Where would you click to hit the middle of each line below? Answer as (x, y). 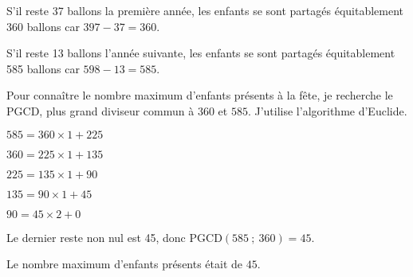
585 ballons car (43, 68)
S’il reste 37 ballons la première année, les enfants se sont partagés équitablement (205, 10)
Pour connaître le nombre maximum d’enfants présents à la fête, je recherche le (200, 95)
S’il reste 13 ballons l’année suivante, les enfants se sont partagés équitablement (201, 53)
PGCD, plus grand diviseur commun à (100, 110)
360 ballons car (43, 26)
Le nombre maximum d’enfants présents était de (125, 264)
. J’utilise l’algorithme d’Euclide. (327, 110)
